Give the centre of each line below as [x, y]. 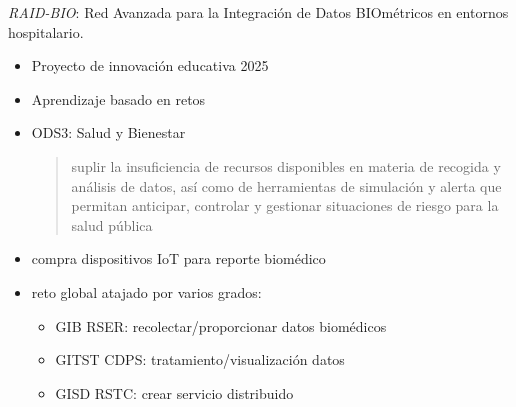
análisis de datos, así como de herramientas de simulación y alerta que [286, 185]
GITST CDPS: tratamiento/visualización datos [200, 359]
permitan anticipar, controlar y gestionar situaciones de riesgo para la [285, 205]
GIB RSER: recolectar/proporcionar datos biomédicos [221, 325]
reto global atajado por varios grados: [146, 291]
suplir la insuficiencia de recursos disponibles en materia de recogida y [286, 165]
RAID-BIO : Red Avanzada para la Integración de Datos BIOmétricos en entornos [258, 12]
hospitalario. [46, 31]
